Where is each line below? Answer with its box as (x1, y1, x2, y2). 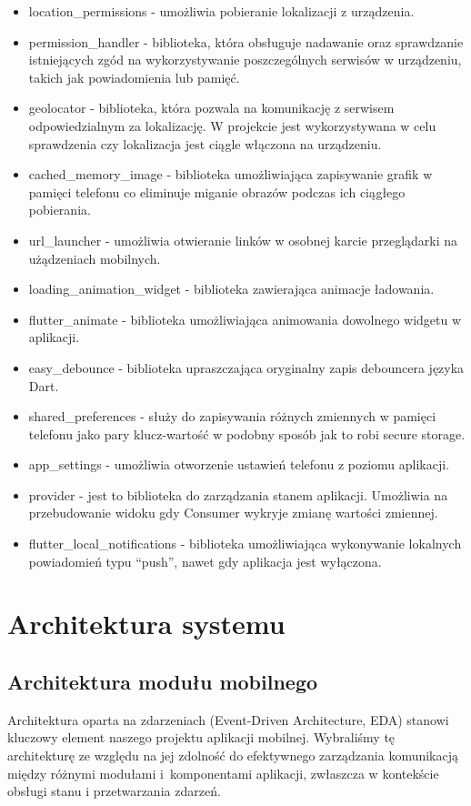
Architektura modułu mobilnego (7, 668, 318, 696)
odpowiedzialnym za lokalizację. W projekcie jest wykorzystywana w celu (28, 116, 436, 135)
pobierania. (28, 200, 91, 219)
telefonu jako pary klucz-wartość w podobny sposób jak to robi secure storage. (28, 424, 466, 443)
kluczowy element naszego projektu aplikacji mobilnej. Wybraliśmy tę (7, 728, 396, 747)
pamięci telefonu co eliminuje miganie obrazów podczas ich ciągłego (28, 182, 406, 201)
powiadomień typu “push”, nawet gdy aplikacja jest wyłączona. (28, 551, 382, 570)
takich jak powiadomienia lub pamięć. (28, 67, 240, 86)
